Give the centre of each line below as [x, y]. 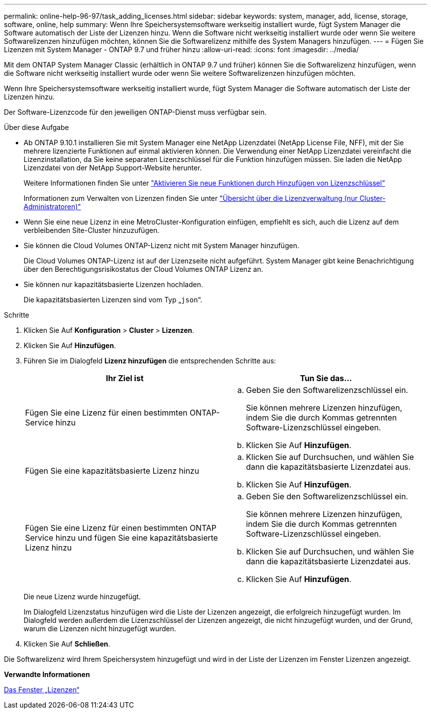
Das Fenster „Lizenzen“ [42, 690]
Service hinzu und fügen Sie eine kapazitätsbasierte [122, 538]
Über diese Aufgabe [36, 127]
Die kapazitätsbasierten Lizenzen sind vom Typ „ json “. [113, 300]
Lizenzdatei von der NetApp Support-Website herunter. [113, 168]
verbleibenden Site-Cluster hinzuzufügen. [92, 230]
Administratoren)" [52, 207]
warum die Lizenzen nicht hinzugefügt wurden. [100, 629]
